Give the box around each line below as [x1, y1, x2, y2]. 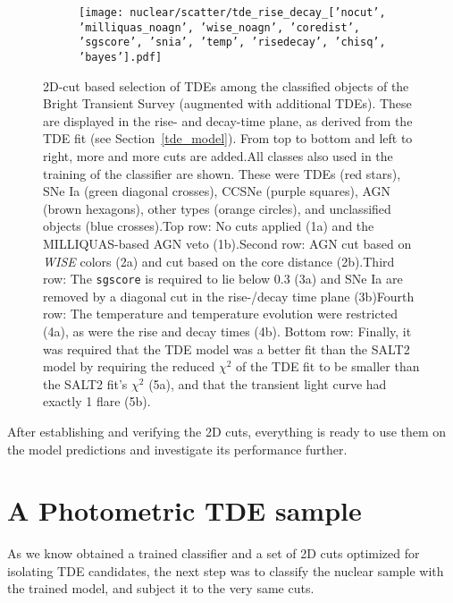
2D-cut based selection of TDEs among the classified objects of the [43, 76, 409, 95]
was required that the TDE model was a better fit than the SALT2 [43, 339, 410, 358]
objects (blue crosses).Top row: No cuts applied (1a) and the [43, 217, 374, 235]
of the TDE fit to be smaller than [236, 357, 420, 376]
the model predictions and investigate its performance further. [7, 439, 348, 458]
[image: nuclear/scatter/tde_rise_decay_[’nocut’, [79, 6, 386, 19]
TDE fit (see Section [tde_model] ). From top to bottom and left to [43, 129, 413, 148]
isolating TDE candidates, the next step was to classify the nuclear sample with [7, 561, 444, 580]
